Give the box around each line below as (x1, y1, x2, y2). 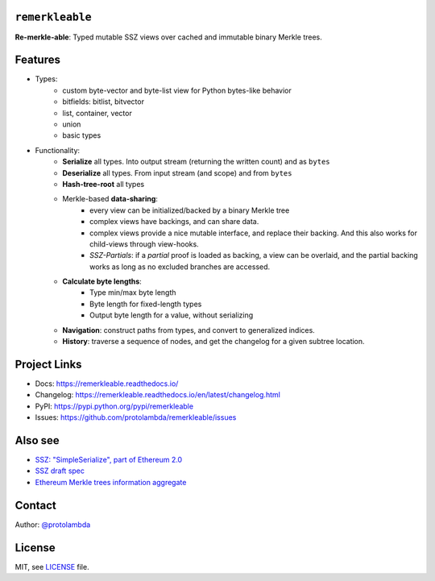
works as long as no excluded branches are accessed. (89, 262, 271, 272)
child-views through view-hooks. (89, 239, 199, 249)
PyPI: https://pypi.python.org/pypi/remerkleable (35, 401, 193, 411)
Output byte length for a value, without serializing (89, 310, 254, 320)
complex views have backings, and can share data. (89, 217, 259, 226)
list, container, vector (62, 108, 132, 118)
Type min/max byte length (89, 288, 176, 297)
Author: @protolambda (14, 520, 91, 529)
